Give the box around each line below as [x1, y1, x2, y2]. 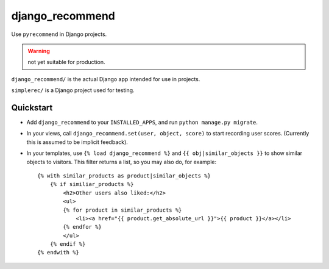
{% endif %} [49, 241, 86, 248]
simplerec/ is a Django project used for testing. [11, 87, 135, 94]
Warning [27, 47, 50, 54]
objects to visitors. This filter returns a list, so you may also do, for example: [26, 158, 216, 165]
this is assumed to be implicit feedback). [26, 138, 128, 146]
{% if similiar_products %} [49, 181, 134, 188]
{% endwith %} [37, 249, 79, 256]
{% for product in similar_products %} [63, 206, 182, 213]
